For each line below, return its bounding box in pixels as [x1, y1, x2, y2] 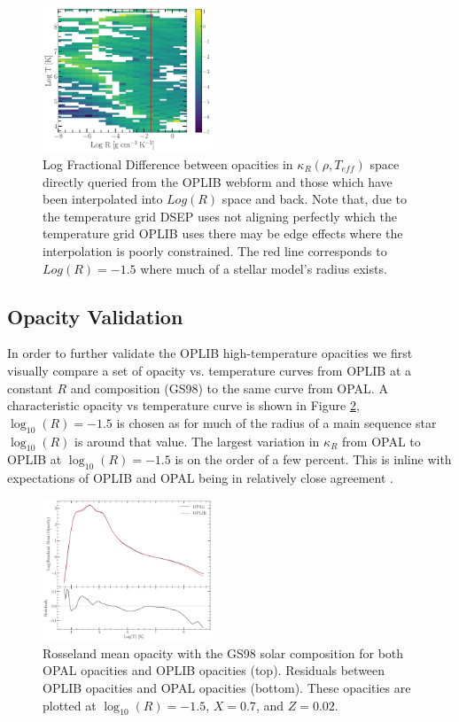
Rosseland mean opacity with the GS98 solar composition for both [43, 643, 404, 662]
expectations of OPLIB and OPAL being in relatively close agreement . [7, 469, 393, 487]
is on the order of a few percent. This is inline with [175, 450, 452, 469]
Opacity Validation [7, 302, 183, 330]
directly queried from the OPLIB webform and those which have [43, 172, 393, 190]
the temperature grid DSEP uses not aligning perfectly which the [43, 206, 397, 225]
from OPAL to [342, 431, 421, 450]
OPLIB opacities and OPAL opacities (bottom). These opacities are [43, 678, 411, 696]
